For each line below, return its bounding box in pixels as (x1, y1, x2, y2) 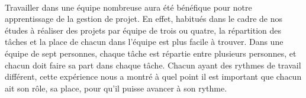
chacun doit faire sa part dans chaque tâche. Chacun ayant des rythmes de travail (5, 58, 301, 71)
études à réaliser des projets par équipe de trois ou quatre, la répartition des (5, 24, 282, 36)
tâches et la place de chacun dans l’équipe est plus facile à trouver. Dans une (5, 35, 284, 48)
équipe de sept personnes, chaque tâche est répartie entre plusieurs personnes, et (5, 47, 297, 59)
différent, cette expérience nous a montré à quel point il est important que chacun (5, 70, 302, 83)
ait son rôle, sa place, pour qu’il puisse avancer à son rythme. (5, 81, 227, 94)
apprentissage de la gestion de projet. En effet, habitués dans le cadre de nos (5, 12, 282, 25)
